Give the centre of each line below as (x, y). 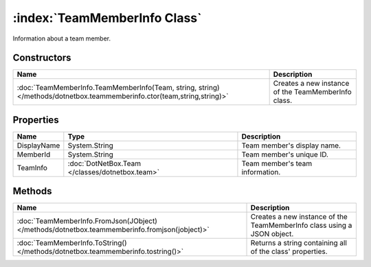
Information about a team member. (62, 38)
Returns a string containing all (299, 243)
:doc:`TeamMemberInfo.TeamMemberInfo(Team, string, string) (118, 88)
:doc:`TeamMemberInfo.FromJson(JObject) (87, 221)
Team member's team (277, 163)
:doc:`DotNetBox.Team (104, 163)
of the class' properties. (289, 252)
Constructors (42, 58)
